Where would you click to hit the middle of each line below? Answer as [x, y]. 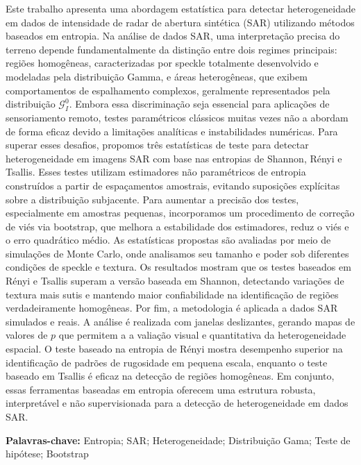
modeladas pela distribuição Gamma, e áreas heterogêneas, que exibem [157, 76]
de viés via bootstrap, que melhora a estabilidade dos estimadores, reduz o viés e [177, 226]
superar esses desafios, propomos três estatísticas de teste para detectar [157, 145]
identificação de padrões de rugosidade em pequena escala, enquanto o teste [167, 362]
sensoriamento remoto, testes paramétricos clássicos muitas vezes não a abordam [177, 117]
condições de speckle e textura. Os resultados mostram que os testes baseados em [178, 267]
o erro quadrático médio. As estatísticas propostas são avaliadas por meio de [168, 240]
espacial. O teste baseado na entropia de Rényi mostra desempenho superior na [174, 349]
